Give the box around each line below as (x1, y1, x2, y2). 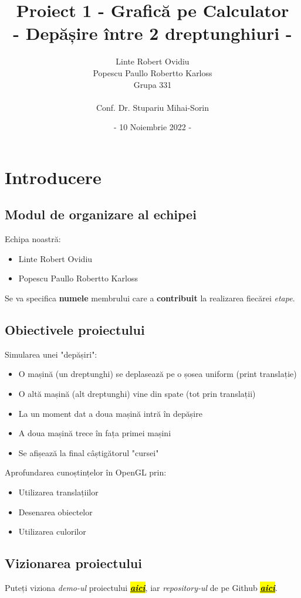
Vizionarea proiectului (5, 554, 142, 572)
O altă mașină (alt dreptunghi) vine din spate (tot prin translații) (18, 388, 256, 400)
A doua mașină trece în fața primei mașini (18, 427, 171, 439)
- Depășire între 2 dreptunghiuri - (13, 21, 292, 45)
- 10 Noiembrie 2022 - (113, 121, 192, 133)
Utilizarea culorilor (18, 525, 86, 538)
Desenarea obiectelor (18, 505, 93, 518)
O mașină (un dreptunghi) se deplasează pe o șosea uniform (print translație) (18, 368, 297, 380)
